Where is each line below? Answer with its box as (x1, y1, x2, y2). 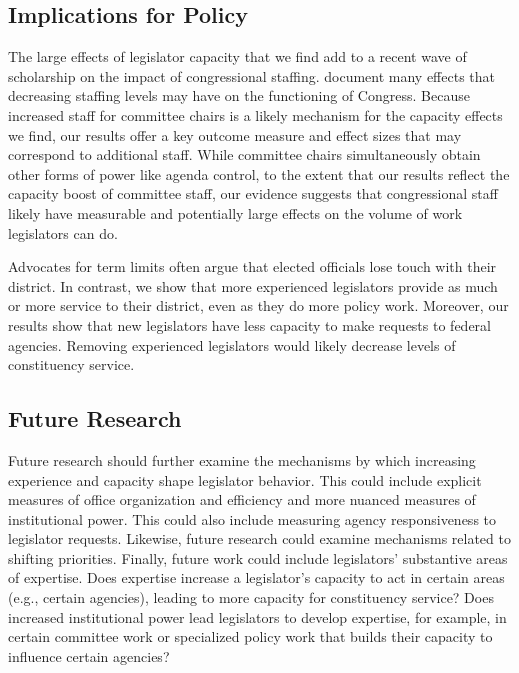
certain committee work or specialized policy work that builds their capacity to (8, 626, 493, 647)
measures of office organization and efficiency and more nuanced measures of (8, 489, 476, 510)
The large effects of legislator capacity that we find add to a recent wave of (8, 46, 467, 67)
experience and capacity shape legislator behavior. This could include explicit (8, 469, 482, 490)
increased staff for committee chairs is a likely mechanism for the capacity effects (8, 104, 503, 125)
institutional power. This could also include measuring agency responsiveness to (8, 508, 497, 529)
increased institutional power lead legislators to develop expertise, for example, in (8, 606, 507, 627)
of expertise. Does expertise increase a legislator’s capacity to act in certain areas (8, 567, 505, 588)
